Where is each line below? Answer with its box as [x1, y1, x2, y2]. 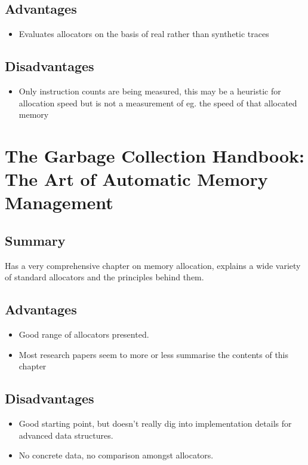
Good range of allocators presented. [19, 328, 149, 341]
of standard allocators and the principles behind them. [5, 271, 204, 283]
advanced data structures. [19, 429, 113, 441]
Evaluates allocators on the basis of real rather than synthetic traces [19, 27, 269, 40]
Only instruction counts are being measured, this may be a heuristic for [19, 85, 281, 97]
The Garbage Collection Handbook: [5, 143, 305, 167]
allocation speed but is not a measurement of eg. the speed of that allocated [19, 96, 297, 109]
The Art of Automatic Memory [5, 167, 268, 191]
